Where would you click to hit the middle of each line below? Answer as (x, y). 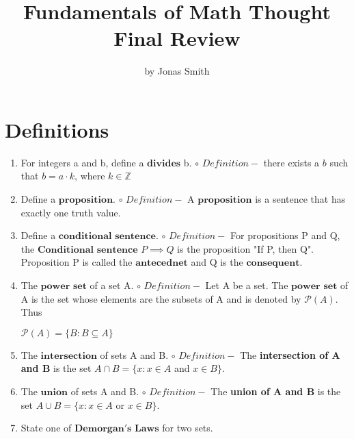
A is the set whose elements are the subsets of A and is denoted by (161, 298)
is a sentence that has (300, 199)
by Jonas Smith (177, 71)
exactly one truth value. (71, 212)
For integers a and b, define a (82, 162)
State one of (46, 428)
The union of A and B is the (276, 391)
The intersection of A (290, 354)
